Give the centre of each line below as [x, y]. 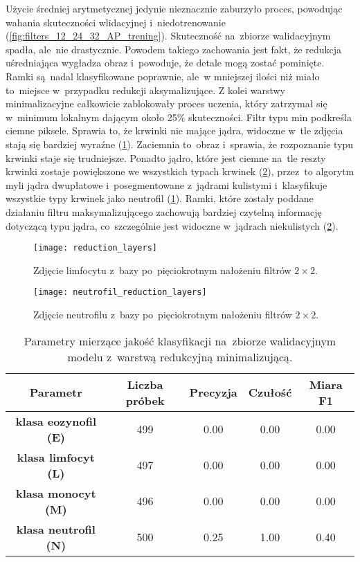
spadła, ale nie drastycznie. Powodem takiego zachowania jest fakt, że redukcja [174, 49]
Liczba [145, 384]
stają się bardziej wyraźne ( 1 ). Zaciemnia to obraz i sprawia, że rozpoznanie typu [180, 144]
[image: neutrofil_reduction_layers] [120, 292]
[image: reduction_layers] [95, 248]
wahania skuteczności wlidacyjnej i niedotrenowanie [116, 22]
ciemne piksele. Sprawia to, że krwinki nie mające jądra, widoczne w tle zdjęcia [174, 130]
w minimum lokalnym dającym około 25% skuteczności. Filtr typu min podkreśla [179, 117]
